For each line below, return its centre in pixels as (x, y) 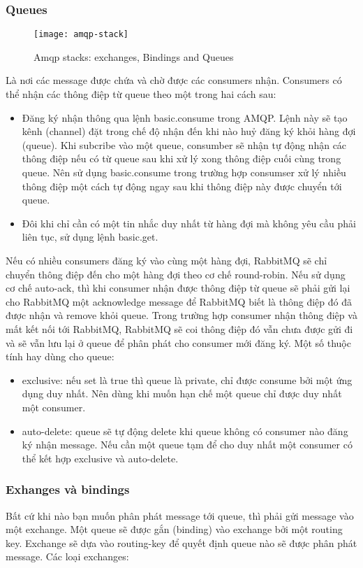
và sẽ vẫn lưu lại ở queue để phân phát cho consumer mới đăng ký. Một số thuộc (178, 342)
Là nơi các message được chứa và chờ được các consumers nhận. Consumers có (174, 80)
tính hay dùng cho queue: (60, 356)
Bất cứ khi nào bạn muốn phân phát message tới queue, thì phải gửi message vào (180, 515)
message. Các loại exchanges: (67, 556)
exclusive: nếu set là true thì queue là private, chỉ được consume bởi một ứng (187, 379)
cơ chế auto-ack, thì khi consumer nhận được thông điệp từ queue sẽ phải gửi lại (178, 288)
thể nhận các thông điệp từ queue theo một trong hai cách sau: (141, 94)
